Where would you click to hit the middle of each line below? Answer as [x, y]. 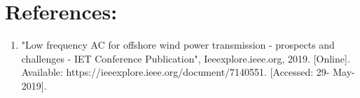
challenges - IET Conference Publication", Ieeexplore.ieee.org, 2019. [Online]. [186, 58]
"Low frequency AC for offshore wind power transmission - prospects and [178, 45]
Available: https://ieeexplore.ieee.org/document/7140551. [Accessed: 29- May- [188, 72]
